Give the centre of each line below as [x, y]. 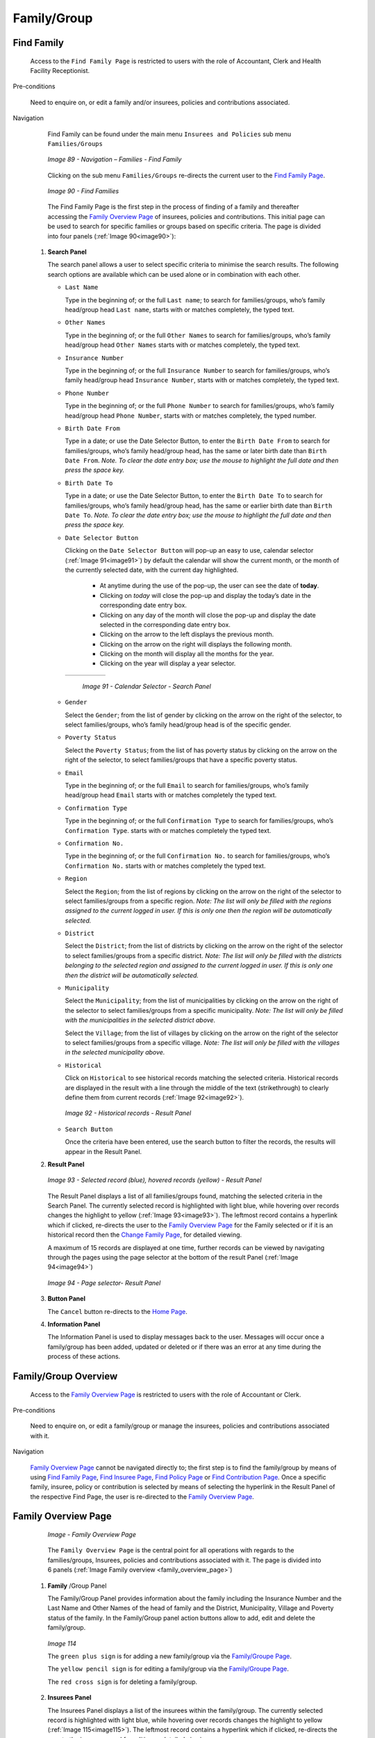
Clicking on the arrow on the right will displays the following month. [196, 644]
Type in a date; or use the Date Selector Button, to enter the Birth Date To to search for [194, 496]
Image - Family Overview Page [92, 1535]
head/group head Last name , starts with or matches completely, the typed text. [180, 309]
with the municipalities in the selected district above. [140, 1020]
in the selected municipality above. [115, 1053]
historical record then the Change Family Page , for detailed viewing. [145, 1235]
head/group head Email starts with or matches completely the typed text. [171, 795]
